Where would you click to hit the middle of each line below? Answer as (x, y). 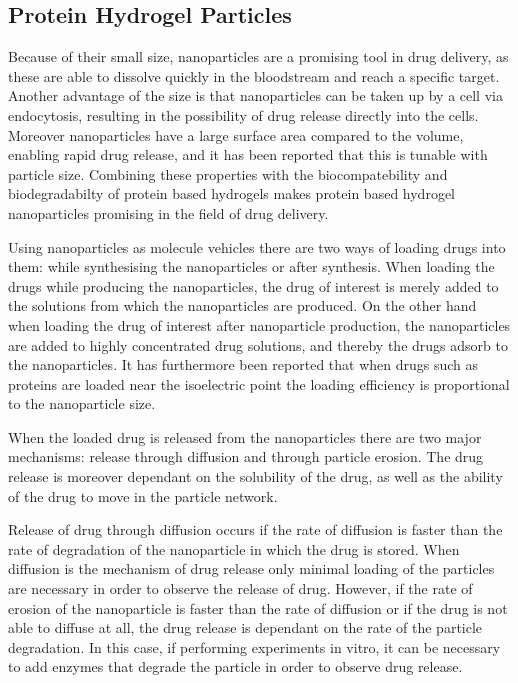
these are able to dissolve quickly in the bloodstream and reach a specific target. (254, 75)
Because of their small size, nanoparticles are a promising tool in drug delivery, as (258, 56)
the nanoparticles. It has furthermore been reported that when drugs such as (243, 364)
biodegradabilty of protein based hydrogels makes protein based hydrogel (231, 193)
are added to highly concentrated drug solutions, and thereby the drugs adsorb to (258, 344)
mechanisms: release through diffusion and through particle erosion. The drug (246, 456)
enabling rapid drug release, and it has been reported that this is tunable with (248, 154)
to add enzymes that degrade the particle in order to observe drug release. (235, 666)
